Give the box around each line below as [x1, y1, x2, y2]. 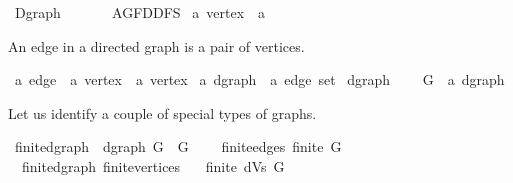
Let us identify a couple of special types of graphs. [8, 102, 317, 123]
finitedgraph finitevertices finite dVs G [21, 155, 285, 176]
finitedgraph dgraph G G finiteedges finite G [14, 136, 342, 157]
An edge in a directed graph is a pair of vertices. [8, 35, 305, 56]
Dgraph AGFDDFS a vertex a [14, 2, 266, 22]
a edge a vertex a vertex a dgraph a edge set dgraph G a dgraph [14, 69, 505, 90]
